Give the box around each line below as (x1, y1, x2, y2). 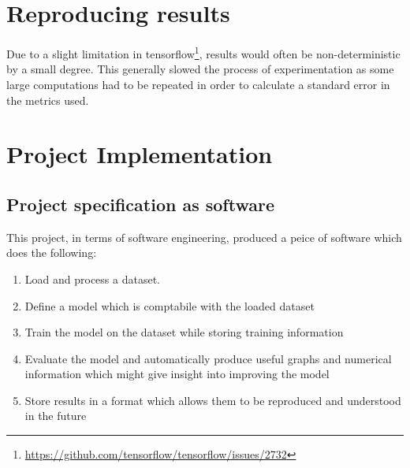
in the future (24, 407, 87, 424)
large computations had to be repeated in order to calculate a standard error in (6, 76, 390, 92)
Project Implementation (6, 138, 273, 170)
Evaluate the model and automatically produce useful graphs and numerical (24, 350, 392, 366)
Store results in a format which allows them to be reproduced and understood (24, 392, 401, 408)
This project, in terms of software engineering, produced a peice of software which (6, 228, 402, 245)
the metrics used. (6, 91, 89, 108)
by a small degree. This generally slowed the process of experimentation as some (6, 61, 394, 77)
